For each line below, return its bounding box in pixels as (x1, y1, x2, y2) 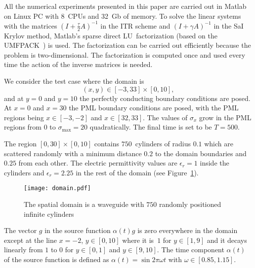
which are (204, 138, 233, 149)
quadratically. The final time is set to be (89, 122, 212, 132)
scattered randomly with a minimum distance (4, 148, 142, 158)
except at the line (4, 234, 57, 245)
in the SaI (213, 20, 244, 31)
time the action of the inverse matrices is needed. (4, 59, 153, 69)
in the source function (44, 225, 111, 235)
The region (4, 138, 37, 149)
